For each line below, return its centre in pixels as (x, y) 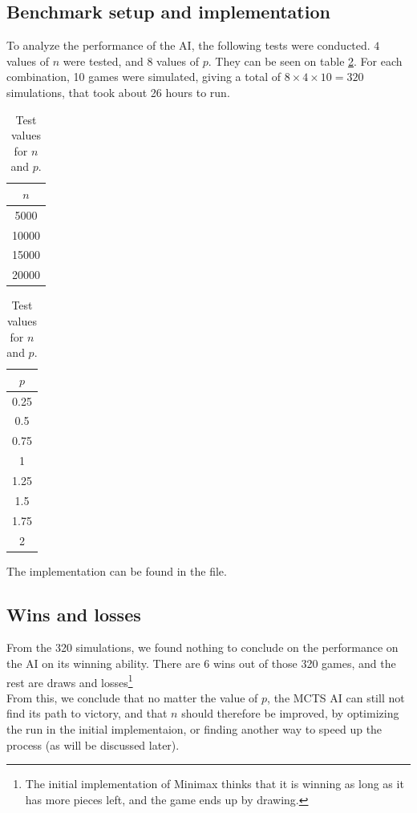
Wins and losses (74, 614)
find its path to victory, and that (87, 713)
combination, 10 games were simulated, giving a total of (144, 77)
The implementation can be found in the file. (117, 570)
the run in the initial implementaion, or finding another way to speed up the (194, 729)
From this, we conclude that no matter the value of (132, 697)
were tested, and (103, 61)
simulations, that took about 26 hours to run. (118, 92)
